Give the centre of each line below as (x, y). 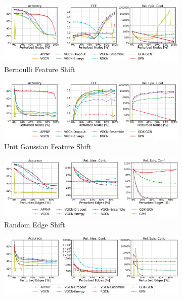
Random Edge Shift (35, 224)
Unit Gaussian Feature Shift (48, 146)
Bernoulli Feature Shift (40, 69)
